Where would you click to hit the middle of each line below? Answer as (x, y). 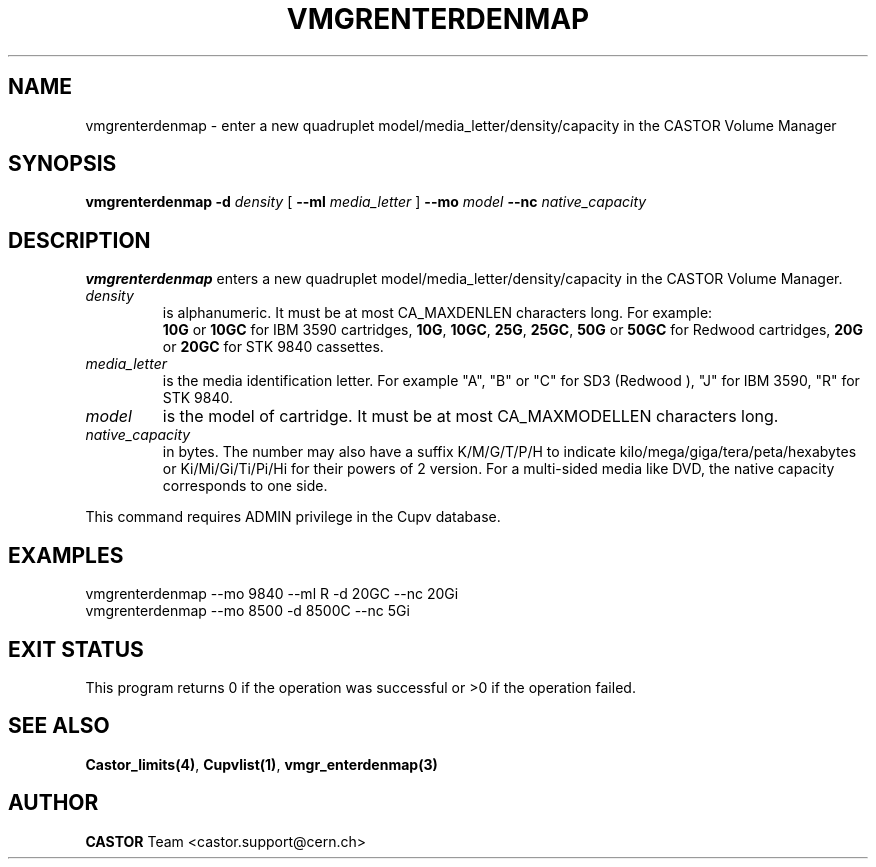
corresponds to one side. (245, 486)
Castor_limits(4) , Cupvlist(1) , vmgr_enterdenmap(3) (261, 764)
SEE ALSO (59, 726)
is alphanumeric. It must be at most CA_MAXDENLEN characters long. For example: (437, 313)
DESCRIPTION (79, 240)
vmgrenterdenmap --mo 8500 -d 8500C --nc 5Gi (247, 611)
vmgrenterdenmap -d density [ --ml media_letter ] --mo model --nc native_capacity (366, 202)
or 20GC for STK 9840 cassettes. (273, 347)
